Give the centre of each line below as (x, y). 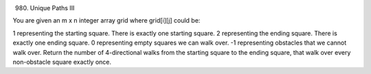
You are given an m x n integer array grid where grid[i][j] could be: (106, 21)
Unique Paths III (52, 8)
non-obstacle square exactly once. (62, 62)
